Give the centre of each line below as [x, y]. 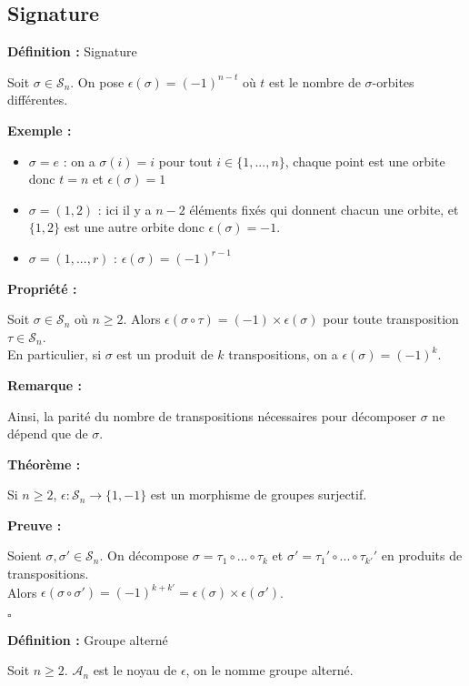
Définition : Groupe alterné [88, 639]
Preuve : [35, 525]
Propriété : [42, 288]
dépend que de [48, 434]
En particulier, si [55, 354]
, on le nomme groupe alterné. [269, 670]
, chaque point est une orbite [365, 161]
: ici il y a [125, 209]
